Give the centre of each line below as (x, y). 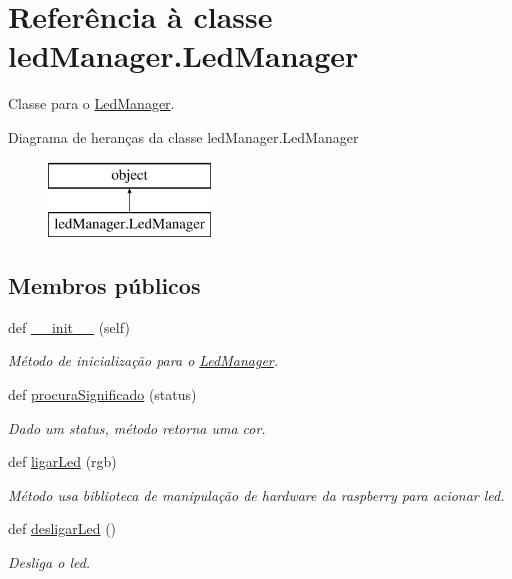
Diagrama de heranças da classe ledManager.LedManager (183, 136)
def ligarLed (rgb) (62, 461)
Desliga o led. (49, 562)
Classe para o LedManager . (91, 103)
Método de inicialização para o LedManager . (143, 360)
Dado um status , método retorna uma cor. (137, 427)
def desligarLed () (62, 528)
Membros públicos (104, 285)
